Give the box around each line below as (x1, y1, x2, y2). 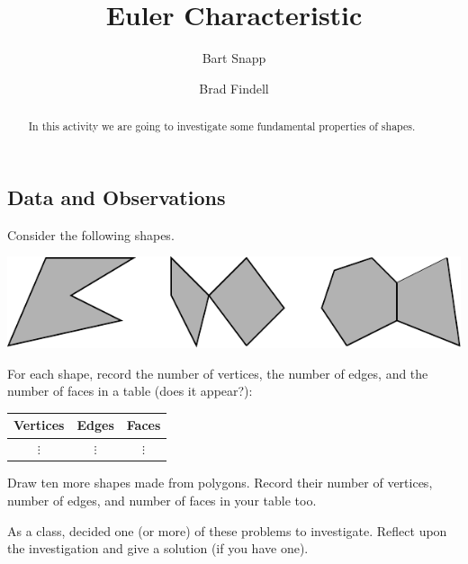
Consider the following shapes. (7, 225, 175, 244)
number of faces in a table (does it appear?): (7, 381, 253, 400)
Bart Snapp (202, 49, 266, 67)
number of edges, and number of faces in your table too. (7, 490, 317, 509)
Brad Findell (199, 78, 269, 97)
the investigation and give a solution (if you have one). (7, 539, 309, 558)
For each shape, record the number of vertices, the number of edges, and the (7, 363, 428, 382)
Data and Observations (7, 183, 226, 210)
